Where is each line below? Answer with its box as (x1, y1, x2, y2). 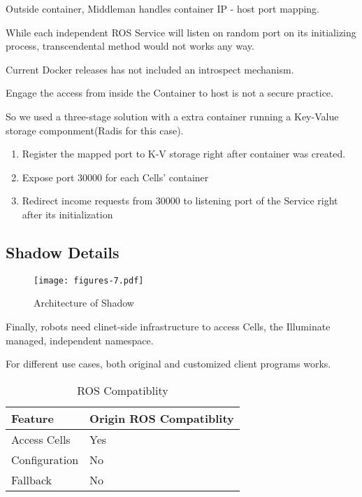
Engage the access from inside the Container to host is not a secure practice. (6, 85, 333, 100)
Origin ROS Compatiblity (89, 409, 234, 426)
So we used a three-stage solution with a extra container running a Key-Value (6, 108, 339, 123)
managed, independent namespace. (6, 332, 154, 347)
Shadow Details (6, 241, 120, 262)
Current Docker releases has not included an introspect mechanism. (6, 62, 294, 76)
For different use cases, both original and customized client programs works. (6, 356, 331, 371)
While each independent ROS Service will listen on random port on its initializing (6, 24, 356, 39)
